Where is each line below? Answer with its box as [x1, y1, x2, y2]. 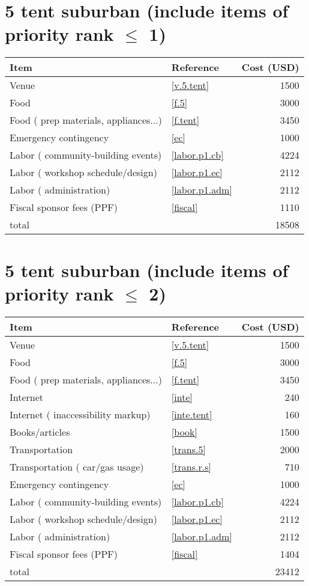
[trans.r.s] [171, 459, 211, 474]
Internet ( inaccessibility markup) [10, 407, 151, 421]
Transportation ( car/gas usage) [10, 459, 144, 474]
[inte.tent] [171, 407, 212, 421]
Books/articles [10, 424, 70, 439]
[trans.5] [171, 442, 206, 456]
